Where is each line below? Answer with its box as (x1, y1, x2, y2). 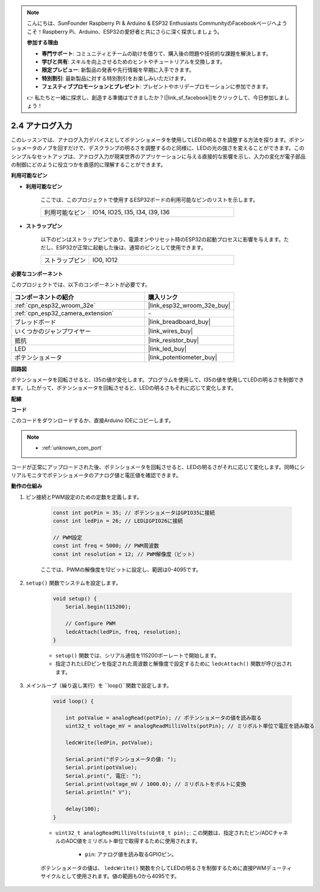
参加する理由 (27, 39, 59, 46)
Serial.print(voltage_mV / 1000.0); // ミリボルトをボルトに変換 (65, 781, 247, 788)
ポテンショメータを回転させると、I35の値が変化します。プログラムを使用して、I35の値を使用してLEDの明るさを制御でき (11, 376, 304, 383)
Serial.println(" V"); (65, 789, 131, 796)
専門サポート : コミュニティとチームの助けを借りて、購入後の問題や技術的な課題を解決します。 (41, 50, 271, 57)
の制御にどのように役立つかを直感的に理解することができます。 (11, 161, 166, 168)
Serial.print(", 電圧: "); (65, 772, 142, 779)
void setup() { (53, 595, 97, 602)
